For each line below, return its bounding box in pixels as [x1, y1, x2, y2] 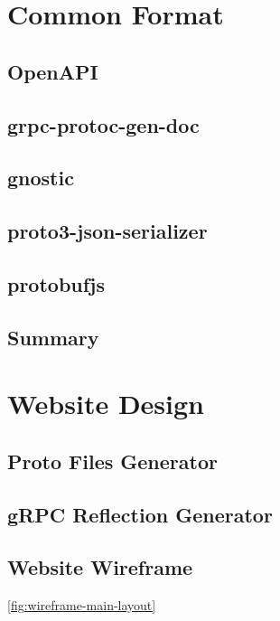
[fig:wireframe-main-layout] [7, 596, 156, 615]
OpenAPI [7, 57, 98, 85]
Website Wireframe [7, 553, 193, 581]
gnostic [7, 164, 74, 192]
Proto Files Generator [7, 447, 218, 475]
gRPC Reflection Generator [7, 500, 273, 528]
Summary [7, 323, 99, 351]
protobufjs [7, 269, 106, 297]
